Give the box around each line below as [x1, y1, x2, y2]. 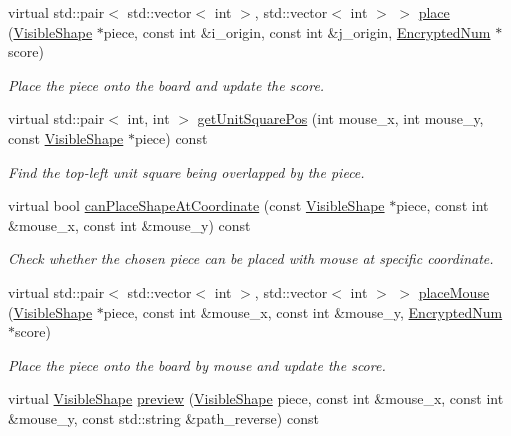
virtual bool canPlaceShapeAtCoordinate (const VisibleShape [8, 195, 385, 216]
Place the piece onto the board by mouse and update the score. [8, 354, 386, 375]
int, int [127, 108, 170, 129]
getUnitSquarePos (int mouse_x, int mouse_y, [197, 108, 484, 129]
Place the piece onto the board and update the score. [8, 74, 325, 95]
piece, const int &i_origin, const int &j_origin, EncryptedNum [103, 21, 491, 42]
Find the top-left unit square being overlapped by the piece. [8, 161, 365, 182]
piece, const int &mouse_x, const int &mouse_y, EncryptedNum [103, 301, 503, 322]
